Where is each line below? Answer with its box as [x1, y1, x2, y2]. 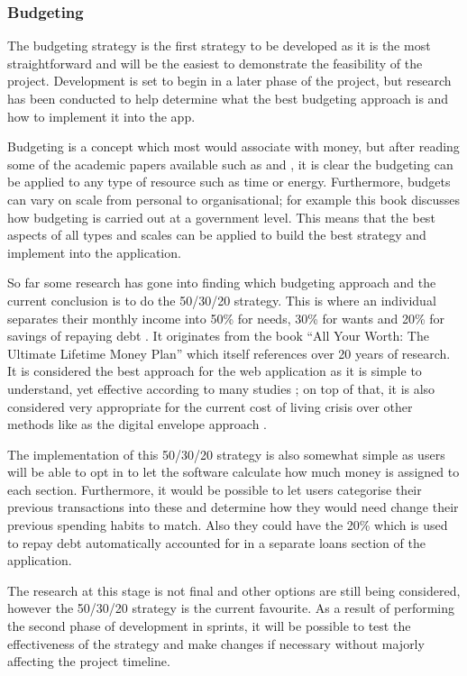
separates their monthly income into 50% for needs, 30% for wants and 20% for [7, 308, 445, 327]
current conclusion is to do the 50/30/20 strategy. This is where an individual [7, 290, 436, 309]
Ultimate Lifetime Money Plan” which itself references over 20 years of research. [7, 343, 451, 362]
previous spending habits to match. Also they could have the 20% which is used [7, 516, 448, 534]
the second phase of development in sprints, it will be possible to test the [7, 617, 411, 635]
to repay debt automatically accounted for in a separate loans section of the [7, 533, 426, 552]
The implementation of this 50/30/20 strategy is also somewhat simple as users [7, 444, 445, 463]
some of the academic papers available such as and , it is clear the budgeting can [7, 154, 453, 173]
